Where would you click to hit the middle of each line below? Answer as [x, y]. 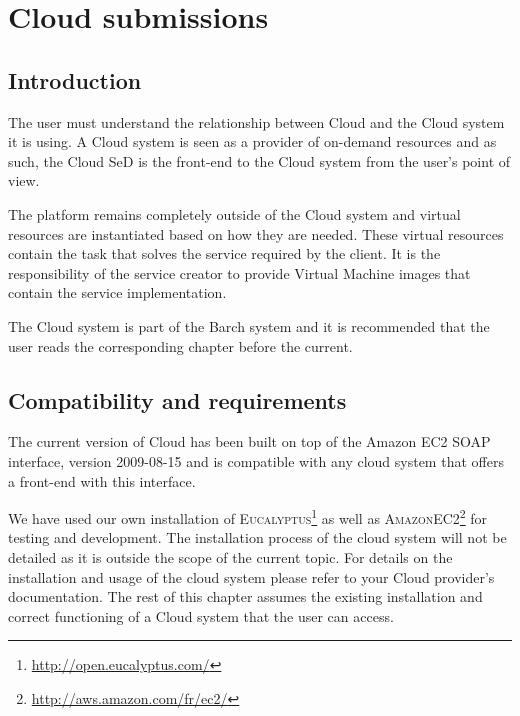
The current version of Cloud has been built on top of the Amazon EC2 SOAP [249, 441]
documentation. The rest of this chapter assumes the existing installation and [245, 596]
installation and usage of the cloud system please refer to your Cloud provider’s [251, 576]
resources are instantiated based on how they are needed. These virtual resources [256, 233]
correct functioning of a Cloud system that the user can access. [201, 615]
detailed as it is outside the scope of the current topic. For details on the [230, 556]
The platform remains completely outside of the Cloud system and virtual [234, 213]
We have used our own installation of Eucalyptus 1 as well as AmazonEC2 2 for [248, 516]
